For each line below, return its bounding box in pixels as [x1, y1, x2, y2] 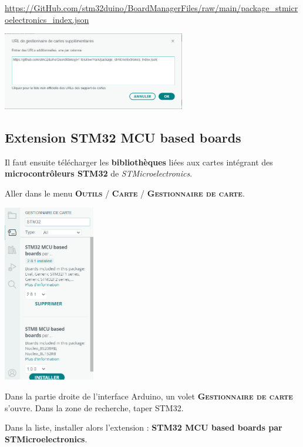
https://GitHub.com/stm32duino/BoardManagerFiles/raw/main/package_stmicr [5, 2, 298, 13]
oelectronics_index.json [5, 13, 89, 25]
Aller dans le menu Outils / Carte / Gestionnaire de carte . [5, 187, 245, 199]
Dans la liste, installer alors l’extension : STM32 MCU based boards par [5, 421, 282, 434]
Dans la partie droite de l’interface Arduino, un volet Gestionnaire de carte [5, 390, 293, 402]
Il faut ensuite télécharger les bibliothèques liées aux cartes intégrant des [5, 155, 273, 168]
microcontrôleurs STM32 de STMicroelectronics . [5, 167, 193, 180]
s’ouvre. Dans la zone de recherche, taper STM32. [5, 401, 184, 414]
